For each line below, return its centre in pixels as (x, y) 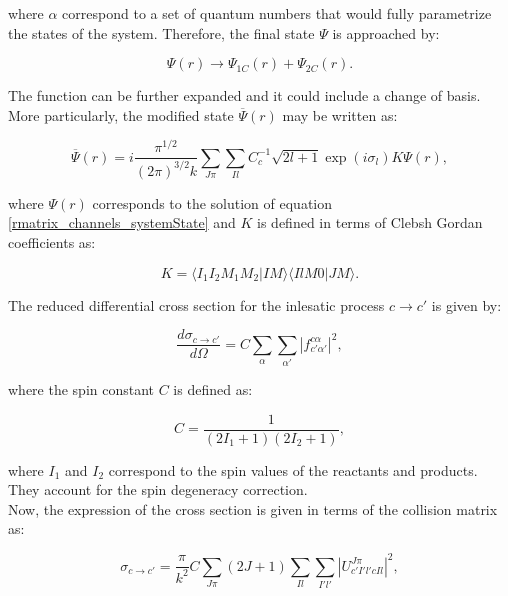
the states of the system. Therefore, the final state (161, 32)
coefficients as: (52, 242)
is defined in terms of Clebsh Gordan (370, 222)
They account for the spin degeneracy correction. (158, 489)
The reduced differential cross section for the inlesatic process (196, 304)
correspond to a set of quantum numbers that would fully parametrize (277, 13)
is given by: (466, 304)
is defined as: (213, 389)
